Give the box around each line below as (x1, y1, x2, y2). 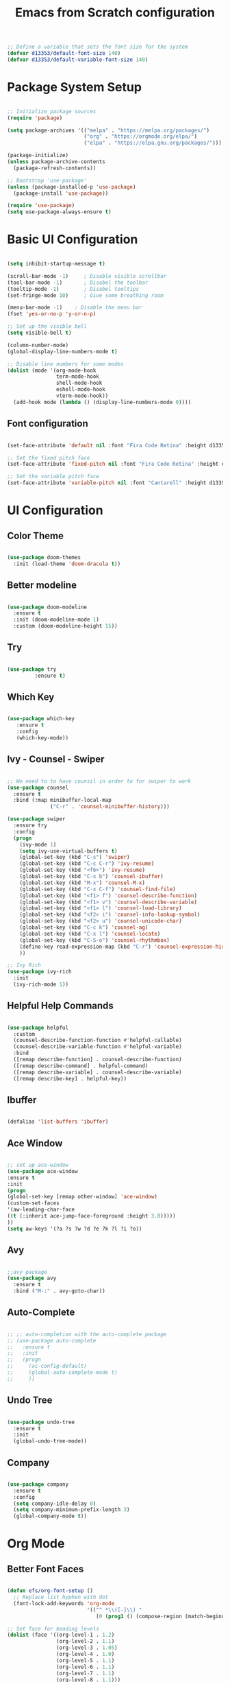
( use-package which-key (7, 715, 75, 722)
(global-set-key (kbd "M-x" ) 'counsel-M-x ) (19, 879, 146, 886)
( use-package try (7, 665, 57, 673)
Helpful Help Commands (7, 1000, 114, 1012)
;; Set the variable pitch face (7, 473, 99, 480)
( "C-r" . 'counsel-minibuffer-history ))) (50, 803, 170, 810)
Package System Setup (7, 80, 142, 95)
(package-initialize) (7, 152, 69, 159)
